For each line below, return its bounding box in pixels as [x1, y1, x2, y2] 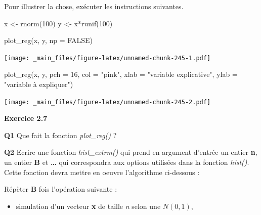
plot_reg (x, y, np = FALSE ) [4, 35, 93, 46]
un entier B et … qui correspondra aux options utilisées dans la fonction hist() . [4, 157, 249, 167]
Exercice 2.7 [4, 113, 48, 123]
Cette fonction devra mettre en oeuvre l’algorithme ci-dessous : [4, 166, 200, 177]
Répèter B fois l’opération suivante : [4, 184, 117, 194]
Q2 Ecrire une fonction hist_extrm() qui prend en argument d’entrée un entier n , [4, 147, 257, 157]
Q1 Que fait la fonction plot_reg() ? [4, 130, 117, 140]
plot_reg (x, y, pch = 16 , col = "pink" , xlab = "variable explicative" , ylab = [4, 69, 238, 79]
